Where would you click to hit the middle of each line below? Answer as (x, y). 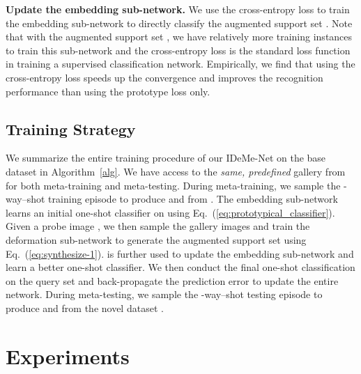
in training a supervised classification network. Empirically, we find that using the (180, 64)
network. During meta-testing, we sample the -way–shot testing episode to (164, 294)
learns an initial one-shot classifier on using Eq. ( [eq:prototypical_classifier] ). (170, 212)
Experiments (68, 356)
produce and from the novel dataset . (85, 307)
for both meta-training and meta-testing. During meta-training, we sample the (173, 185)
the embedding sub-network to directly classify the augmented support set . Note (179, 23)
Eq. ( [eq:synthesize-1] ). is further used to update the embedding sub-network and (180, 253)
